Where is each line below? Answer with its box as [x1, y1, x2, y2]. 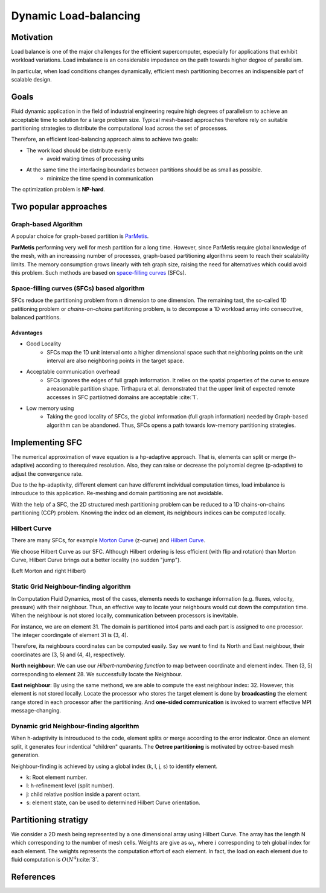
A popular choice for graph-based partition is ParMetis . [11, 232, 149, 240]
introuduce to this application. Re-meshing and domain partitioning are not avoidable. [11, 490, 223, 497]
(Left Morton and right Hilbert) [11, 568, 86, 575]
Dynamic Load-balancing [11, 9, 141, 22]
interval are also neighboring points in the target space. [46, 357, 184, 365]
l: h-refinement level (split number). [26, 782, 115, 789]
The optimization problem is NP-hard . [11, 186, 106, 193]
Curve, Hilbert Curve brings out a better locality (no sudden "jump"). [11, 556, 181, 563]
